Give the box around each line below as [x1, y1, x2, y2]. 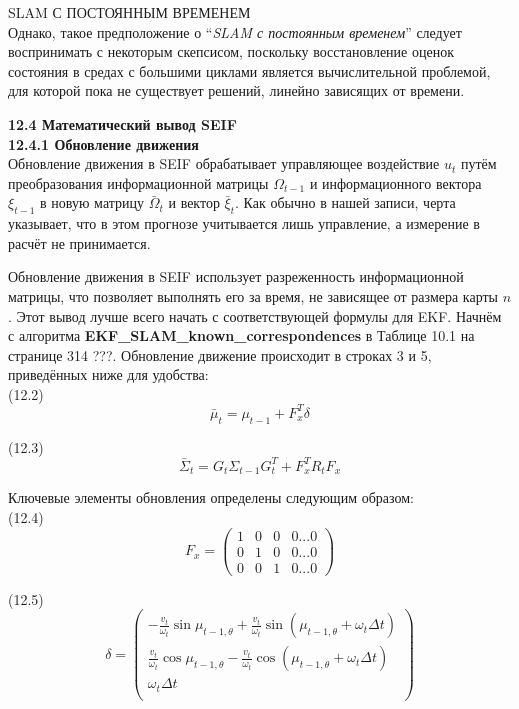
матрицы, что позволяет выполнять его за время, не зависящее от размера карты [8, 285, 498, 306]
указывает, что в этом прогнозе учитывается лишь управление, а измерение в [8, 213, 480, 234]
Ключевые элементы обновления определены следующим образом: [8, 487, 414, 508]
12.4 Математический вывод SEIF [8, 113, 237, 134]
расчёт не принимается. [8, 232, 151, 253]
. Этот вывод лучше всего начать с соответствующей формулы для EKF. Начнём [8, 305, 502, 326]
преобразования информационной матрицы [8, 172, 269, 193]
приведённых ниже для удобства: [8, 364, 209, 385]
